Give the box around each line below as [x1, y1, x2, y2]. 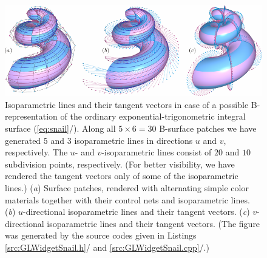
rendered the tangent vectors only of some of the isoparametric [5, 169, 238, 182]
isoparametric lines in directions [74, 134, 193, 146]
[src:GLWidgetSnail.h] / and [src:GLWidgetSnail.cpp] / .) [5, 241, 209, 253]
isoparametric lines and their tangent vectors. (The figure [47, 217, 260, 229]
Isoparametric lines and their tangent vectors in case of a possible [5, 98, 249, 110]
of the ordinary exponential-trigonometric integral [60, 110, 246, 123]
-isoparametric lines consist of [101, 146, 212, 158]
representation [5, 110, 58, 123]
